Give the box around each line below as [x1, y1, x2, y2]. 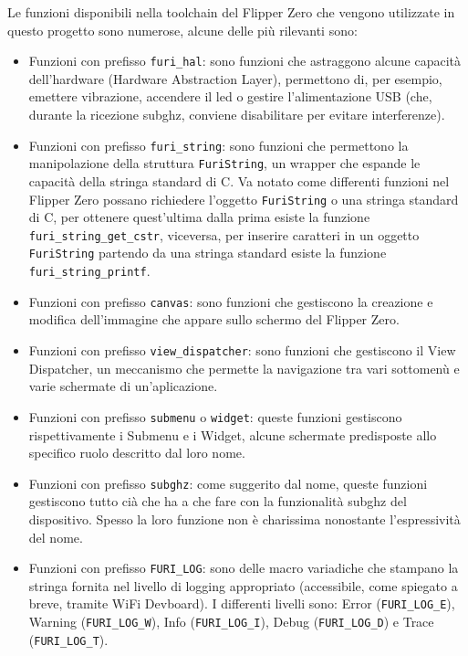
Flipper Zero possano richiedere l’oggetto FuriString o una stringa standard [28, 189, 459, 208]
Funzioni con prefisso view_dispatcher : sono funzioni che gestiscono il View [28, 341, 456, 359]
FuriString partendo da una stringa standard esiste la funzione [28, 243, 387, 262]
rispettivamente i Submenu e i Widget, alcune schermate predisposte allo [28, 425, 437, 444]
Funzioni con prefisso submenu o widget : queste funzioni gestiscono [28, 407, 402, 426]
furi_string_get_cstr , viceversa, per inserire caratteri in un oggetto [28, 225, 420, 244]
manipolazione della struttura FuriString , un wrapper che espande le [28, 153, 421, 173]
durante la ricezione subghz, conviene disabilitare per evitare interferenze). [28, 105, 445, 124]
